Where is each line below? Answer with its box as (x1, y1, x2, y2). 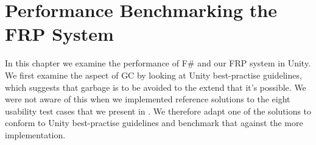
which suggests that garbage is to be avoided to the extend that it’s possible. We (5, 80, 306, 93)
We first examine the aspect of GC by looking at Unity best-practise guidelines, (5, 68, 302, 81)
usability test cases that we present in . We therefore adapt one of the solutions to (5, 104, 312, 117)
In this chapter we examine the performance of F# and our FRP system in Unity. (5, 57, 311, 69)
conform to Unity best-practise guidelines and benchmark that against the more (5, 116, 303, 129)
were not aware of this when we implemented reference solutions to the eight (5, 93, 290, 105)
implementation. (5, 128, 66, 141)
